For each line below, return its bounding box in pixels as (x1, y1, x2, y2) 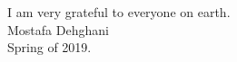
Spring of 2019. (7, 38, 92, 57)
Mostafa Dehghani (7, 20, 109, 39)
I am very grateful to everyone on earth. (7, 3, 231, 21)
